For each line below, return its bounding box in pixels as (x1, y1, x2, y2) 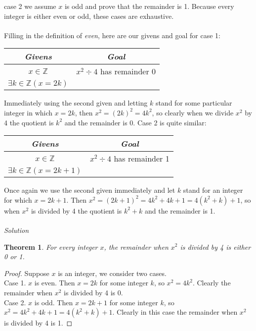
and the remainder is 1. (144, 205, 215, 216)
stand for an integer (183, 185, 243, 195)
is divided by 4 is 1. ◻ (4, 318, 73, 328)
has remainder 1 (114, 153, 170, 165)
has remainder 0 (100, 65, 156, 77)
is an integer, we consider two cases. (58, 268, 167, 278)
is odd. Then (34, 297, 73, 307)
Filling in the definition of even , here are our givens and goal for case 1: (4, 30, 221, 40)
